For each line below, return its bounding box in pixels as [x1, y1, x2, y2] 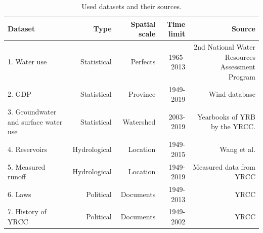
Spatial [130, 18, 156, 29]
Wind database [208, 89, 255, 99]
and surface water [8, 116, 63, 127]
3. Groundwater [8, 106, 57, 117]
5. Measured [8, 161, 46, 172]
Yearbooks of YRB [197, 111, 255, 122]
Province [128, 89, 156, 99]
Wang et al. [220, 143, 255, 154]
